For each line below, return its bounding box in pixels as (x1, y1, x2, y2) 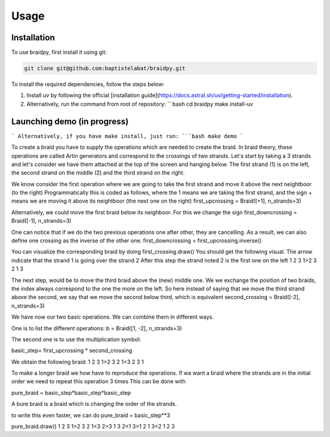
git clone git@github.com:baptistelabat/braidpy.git (24, 65, 186, 72)
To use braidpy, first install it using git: (11, 49, 107, 56)
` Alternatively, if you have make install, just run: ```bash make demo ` (11, 132, 244, 140)
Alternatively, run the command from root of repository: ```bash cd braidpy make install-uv (26, 100, 254, 107)
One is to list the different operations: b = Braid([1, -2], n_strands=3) (11, 324, 183, 332)
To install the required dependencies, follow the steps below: (11, 81, 165, 88)
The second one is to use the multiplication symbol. (11, 336, 142, 343)
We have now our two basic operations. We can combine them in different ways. (11, 313, 214, 320)
